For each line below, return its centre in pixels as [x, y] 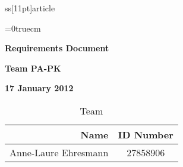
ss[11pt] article [30, 8]
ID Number [146, 134]
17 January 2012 [39, 88]
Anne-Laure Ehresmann [59, 152]
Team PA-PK [33, 68]
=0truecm [23, 28]
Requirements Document [57, 48]
